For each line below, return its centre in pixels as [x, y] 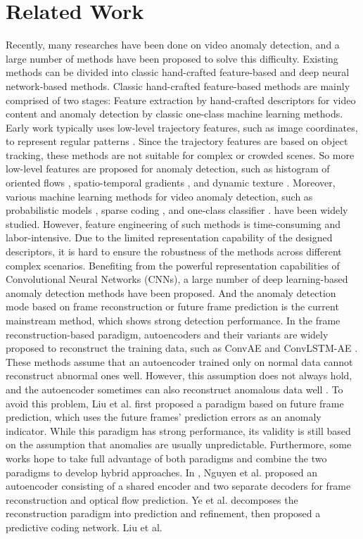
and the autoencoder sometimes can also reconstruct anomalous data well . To [174, 389]
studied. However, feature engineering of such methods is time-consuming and [173, 223]
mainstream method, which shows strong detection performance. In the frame [173, 320]
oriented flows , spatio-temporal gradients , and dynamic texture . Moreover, [171, 183]
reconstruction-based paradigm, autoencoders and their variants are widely [167, 334]
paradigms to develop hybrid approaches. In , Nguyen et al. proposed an [161, 472]
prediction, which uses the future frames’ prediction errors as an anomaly [164, 417]
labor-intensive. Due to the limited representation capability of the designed [169, 237]
